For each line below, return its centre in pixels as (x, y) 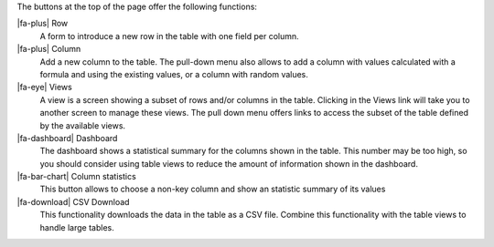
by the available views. (83, 125)
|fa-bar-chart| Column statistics (76, 177)
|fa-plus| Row (43, 24)
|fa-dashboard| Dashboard (67, 138)
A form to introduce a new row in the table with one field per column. (169, 36)
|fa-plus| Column (49, 49)
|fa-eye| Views (44, 87)
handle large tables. (77, 227)
